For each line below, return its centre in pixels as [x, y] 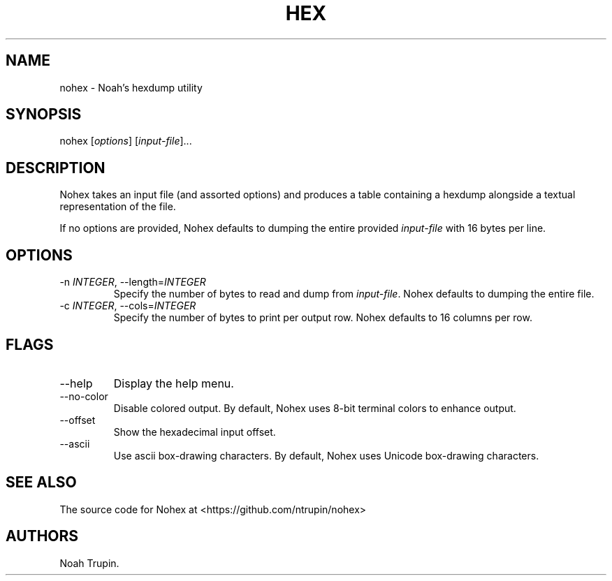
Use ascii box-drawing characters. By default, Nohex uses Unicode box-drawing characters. [326, 455]
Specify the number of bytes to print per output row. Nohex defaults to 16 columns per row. [323, 318]
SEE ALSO [41, 483]
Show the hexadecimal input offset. [195, 432]
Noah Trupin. [89, 563]
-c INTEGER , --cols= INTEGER [128, 306]
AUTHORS [42, 536]
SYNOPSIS [44, 115]
